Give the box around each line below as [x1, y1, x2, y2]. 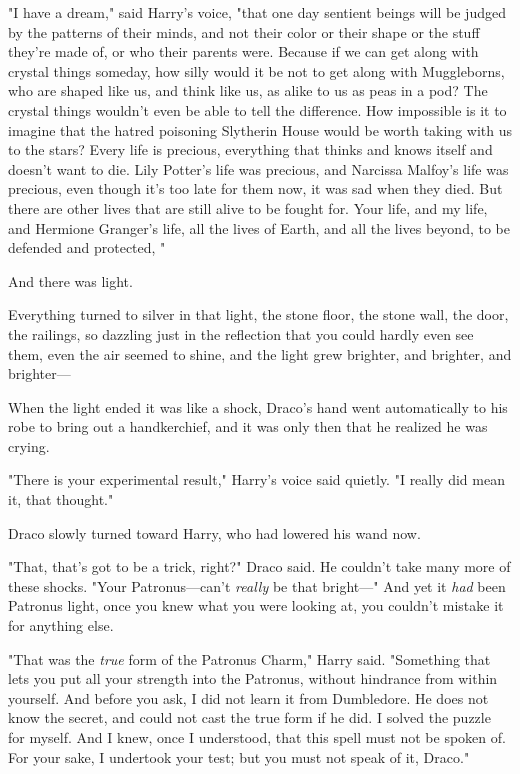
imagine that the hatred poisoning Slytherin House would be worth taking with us [8, 119, 513, 140]
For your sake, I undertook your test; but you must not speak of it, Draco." [8, 746, 470, 767]
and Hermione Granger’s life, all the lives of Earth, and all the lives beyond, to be [8, 217, 510, 238]
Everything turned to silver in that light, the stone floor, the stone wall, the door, [8, 304, 509, 325]
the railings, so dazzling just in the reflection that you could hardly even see [8, 323, 474, 344]
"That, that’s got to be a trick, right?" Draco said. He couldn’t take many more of [8, 556, 511, 577]
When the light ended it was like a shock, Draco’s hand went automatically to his [8, 396, 508, 417]
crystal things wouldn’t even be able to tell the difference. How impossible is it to [8, 99, 507, 120]
